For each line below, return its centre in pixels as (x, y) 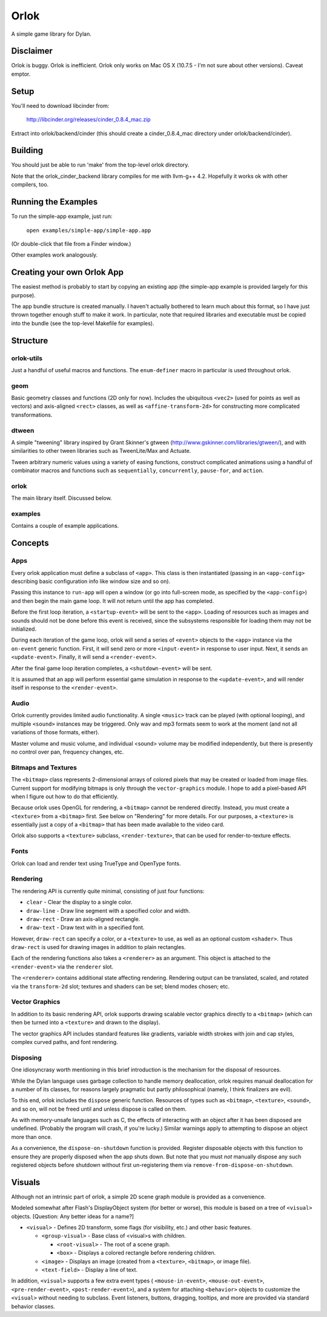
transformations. (32, 415)
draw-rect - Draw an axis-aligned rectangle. (83, 919)
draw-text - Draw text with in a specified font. (85, 928)
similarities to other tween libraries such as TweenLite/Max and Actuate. (101, 451)
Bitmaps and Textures (44, 767)
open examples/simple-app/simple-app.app (89, 230)
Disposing (26, 1057)
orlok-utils (27, 358)
